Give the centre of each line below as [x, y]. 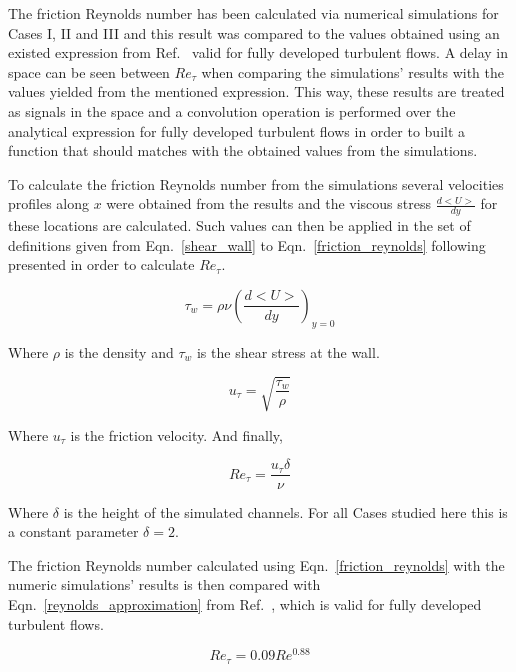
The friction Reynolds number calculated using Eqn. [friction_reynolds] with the [256, 564]
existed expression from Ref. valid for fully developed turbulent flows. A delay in [258, 52]
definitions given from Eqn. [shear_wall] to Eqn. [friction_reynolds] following [247, 244]
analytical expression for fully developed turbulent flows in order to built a [237, 130]
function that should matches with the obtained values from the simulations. [243, 150]
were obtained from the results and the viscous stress [268, 203]
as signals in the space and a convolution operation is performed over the [232, 110]
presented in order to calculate [101, 264]
